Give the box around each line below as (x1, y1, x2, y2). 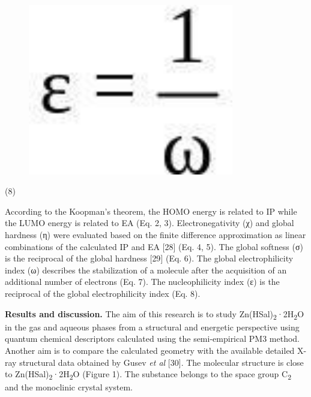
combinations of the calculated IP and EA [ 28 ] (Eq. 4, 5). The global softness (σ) (5, 240, 303, 252)
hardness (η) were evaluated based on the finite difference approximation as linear (5, 228, 306, 241)
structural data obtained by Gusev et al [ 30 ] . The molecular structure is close (19, 356, 304, 368)
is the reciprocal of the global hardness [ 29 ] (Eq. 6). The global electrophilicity (5, 252, 294, 264)
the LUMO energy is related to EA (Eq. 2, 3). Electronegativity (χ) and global (5, 216, 294, 229)
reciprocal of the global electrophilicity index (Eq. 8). (5, 287, 201, 299)
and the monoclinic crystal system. (5, 381, 133, 393)
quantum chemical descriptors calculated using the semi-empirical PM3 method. (5, 332, 300, 345)
